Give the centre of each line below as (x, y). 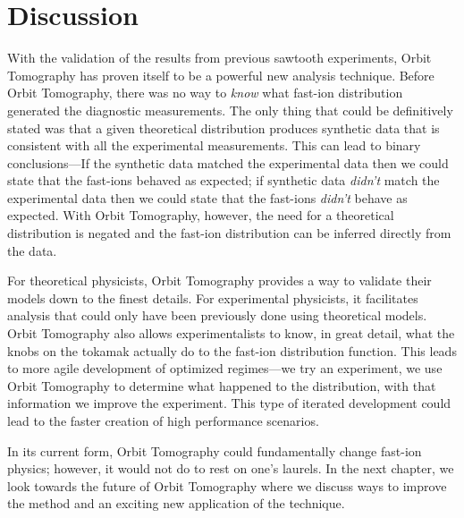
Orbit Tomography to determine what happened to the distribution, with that (222, 385)
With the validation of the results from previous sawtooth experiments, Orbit (219, 58)
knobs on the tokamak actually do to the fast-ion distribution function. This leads (232, 350)
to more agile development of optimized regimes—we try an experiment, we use (225, 368)
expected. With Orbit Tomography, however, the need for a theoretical (201, 215)
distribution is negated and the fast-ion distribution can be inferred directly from (229, 233)
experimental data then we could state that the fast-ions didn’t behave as (207, 197)
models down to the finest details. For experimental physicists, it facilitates (213, 297)
